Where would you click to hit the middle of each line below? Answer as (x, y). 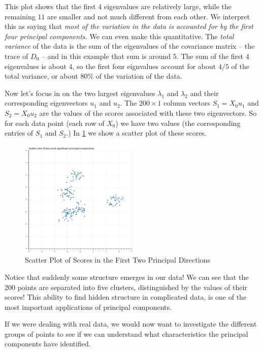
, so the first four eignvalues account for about (144, 66)
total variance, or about (41, 76)
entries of (19, 133)
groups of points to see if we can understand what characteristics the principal (126, 333)
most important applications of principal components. (88, 307)
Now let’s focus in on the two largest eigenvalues (80, 93)
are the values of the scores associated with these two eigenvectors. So (148, 113)
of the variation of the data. (139, 76)
